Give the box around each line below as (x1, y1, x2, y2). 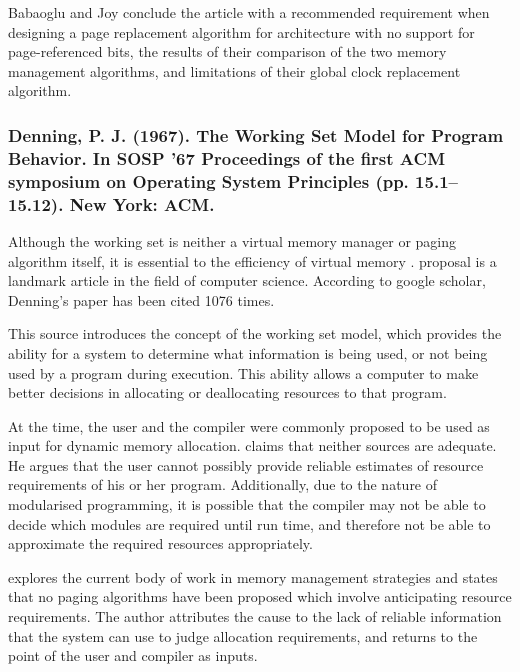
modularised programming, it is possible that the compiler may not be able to (8, 494, 486, 515)
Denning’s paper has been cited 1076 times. (8, 289, 275, 310)
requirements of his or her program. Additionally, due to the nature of (8, 474, 438, 495)
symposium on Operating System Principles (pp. (8, 168, 409, 193)
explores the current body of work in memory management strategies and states (8, 566, 498, 587)
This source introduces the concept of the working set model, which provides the (8, 323, 502, 344)
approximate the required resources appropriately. (8, 533, 313, 554)
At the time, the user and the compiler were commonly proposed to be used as (8, 415, 490, 436)
